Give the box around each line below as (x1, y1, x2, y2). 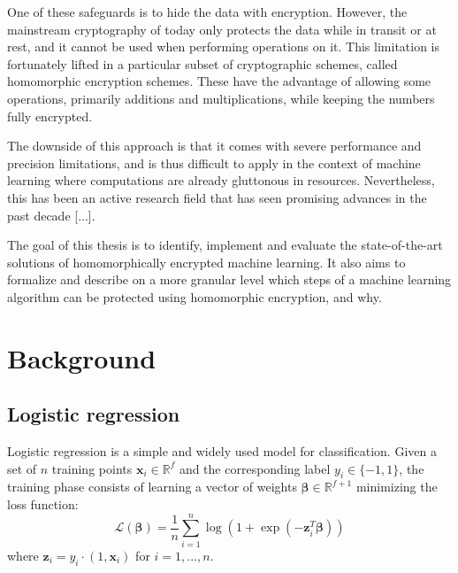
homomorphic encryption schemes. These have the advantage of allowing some (7, 72, 431, 90)
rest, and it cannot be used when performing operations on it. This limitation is (7, 37, 440, 56)
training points (51, 459, 133, 477)
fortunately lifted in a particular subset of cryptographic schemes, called (7, 54, 398, 73)
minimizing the (355, 477, 438, 496)
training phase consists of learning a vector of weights (7, 477, 297, 496)
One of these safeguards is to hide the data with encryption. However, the (7, 3, 408, 20)
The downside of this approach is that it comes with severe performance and (7, 136, 422, 155)
